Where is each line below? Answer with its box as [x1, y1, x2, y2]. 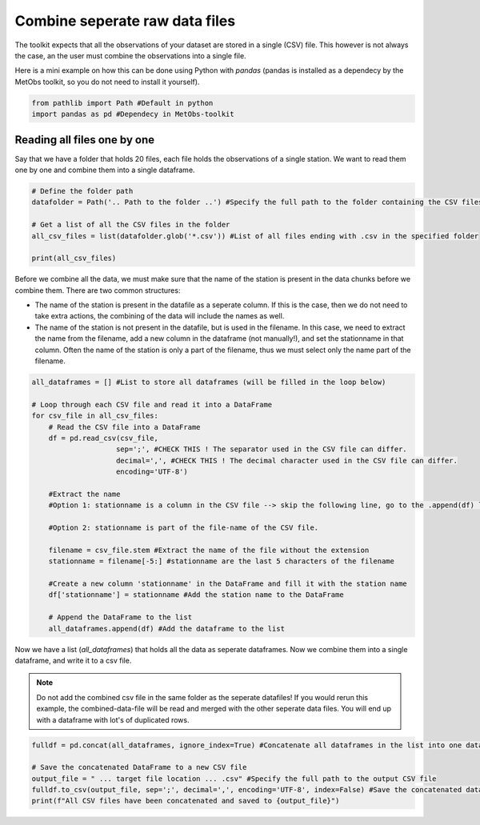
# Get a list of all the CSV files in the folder [31, 220, 230, 230]
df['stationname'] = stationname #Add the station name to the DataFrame [48, 591, 344, 599]
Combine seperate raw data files [14, 12, 236, 30]
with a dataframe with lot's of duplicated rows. [36, 715, 190, 724]
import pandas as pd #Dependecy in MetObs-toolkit [31, 110, 235, 119]
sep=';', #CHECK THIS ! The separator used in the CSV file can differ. [116, 445, 407, 454]
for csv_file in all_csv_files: [31, 411, 159, 420]
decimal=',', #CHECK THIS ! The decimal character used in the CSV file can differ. [116, 456, 458, 465]
